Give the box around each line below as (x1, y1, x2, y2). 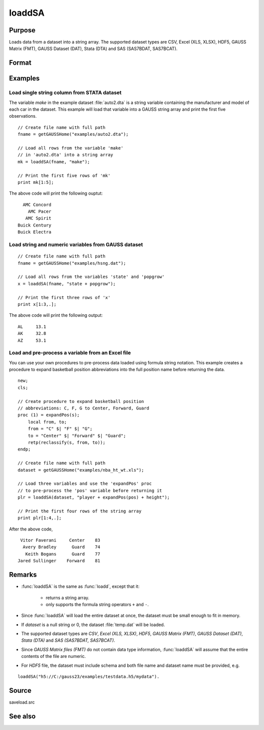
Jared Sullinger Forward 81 (18, 558, 100, 564)
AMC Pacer (27, 209, 51, 214)
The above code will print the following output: (9, 312, 103, 318)
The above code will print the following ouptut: (9, 190, 103, 196)
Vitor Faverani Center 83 (20, 537, 100, 543)
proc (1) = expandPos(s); (18, 412, 80, 418)
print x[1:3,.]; (18, 302, 57, 307)
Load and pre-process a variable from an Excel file (9, 350, 131, 356)
